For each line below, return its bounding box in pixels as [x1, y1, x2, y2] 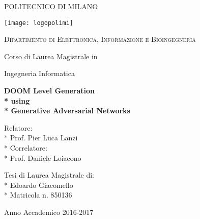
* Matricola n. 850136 [4, 189, 72, 200]
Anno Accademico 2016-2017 [4, 206, 94, 217]
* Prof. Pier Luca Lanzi [4, 132, 78, 143]
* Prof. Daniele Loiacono [4, 152, 81, 163]
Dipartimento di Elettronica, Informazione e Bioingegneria [4, 34, 196, 44]
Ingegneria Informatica [4, 68, 75, 79]
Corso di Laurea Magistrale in [4, 51, 98, 61]
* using [4, 95, 30, 106]
